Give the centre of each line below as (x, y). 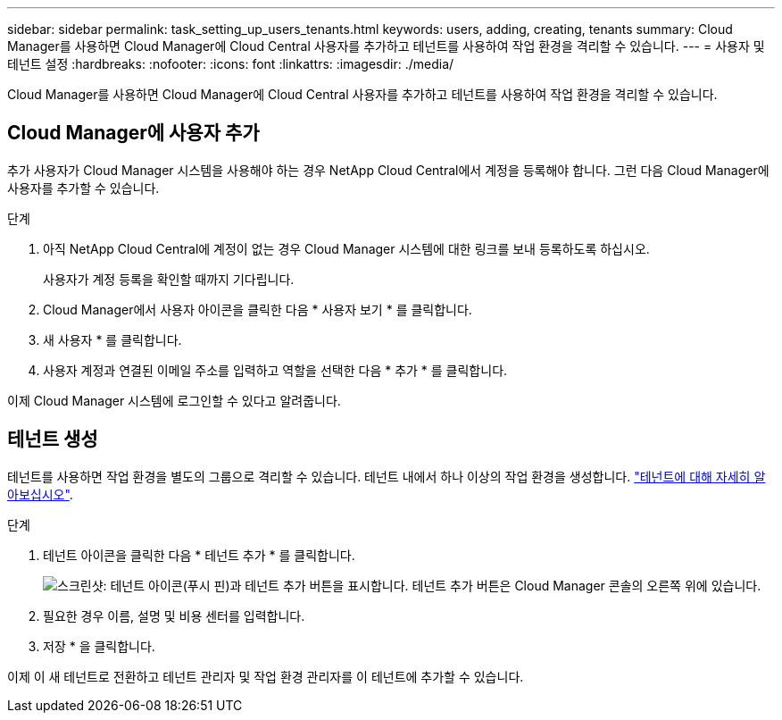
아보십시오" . (40, 494)
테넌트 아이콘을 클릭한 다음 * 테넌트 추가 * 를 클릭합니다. (199, 555)
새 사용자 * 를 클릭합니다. (112, 339)
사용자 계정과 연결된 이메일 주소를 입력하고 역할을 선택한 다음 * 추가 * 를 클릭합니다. (275, 370)
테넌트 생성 (53, 440)
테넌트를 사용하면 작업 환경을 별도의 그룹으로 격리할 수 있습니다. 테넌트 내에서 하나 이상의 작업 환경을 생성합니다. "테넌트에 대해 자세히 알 (387, 476)
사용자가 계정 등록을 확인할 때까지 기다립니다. (169, 279)
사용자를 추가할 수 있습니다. (83, 188)
